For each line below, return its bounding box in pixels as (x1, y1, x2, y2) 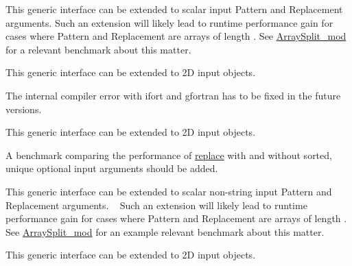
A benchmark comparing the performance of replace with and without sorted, (5, 147, 332, 162)
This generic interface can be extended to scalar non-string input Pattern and (5, 184, 332, 198)
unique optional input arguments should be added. (5, 161, 218, 176)
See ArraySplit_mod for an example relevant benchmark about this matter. (5, 224, 325, 239)
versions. (5, 101, 42, 116)
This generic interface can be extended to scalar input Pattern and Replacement (5, 2, 343, 16)
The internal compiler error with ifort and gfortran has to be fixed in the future (5, 88, 341, 102)
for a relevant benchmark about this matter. (5, 42, 191, 56)
